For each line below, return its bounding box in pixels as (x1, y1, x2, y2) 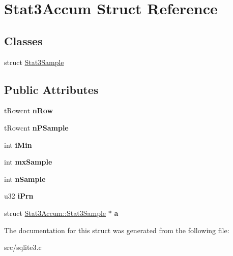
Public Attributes (4, 81, 99, 97)
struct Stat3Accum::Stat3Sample (4, 207, 106, 218)
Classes (4, 33, 43, 48)
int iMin (4, 139, 32, 150)
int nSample (4, 173, 46, 184)
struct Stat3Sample (4, 56, 64, 67)
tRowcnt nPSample (4, 122, 69, 133)
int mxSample (4, 156, 52, 167)
